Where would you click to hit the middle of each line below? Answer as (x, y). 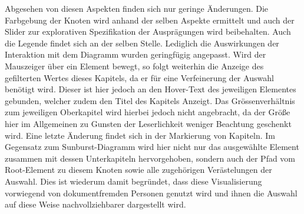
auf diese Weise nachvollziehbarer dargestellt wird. (95, 204)
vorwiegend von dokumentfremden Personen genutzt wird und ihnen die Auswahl (151, 193)
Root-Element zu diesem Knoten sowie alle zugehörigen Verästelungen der (138, 170)
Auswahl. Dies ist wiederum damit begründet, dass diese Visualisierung (133, 181)
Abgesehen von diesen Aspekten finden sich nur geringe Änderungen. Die (137, 8)
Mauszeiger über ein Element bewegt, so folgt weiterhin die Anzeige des (134, 66)
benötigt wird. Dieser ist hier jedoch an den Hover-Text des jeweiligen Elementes (151, 89)
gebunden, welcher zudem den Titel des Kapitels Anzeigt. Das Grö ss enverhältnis (150, 100)
